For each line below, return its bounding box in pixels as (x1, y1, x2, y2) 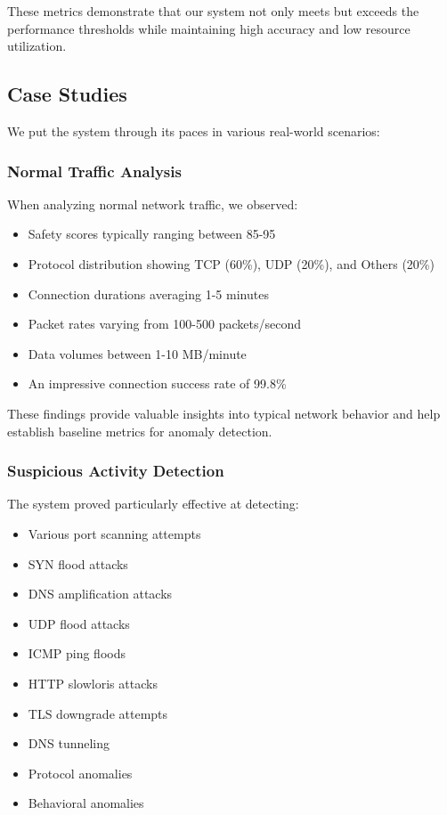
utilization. (7, 37, 67, 55)
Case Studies (7, 80, 127, 108)
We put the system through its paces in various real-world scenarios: (7, 121, 380, 140)
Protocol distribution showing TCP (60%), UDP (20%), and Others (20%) (28, 254, 435, 273)
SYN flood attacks (28, 554, 128, 573)
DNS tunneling (28, 734, 110, 753)
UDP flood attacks (28, 614, 130, 632)
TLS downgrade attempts (28, 704, 168, 722)
